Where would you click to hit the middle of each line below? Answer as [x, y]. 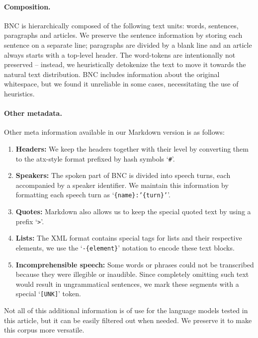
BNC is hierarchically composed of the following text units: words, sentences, [121, 25]
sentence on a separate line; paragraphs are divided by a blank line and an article [128, 44]
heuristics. [19, 93]
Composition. [27, 6]
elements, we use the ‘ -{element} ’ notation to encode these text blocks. [125, 247]
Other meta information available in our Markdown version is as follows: [114, 132]
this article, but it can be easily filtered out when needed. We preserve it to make [128, 320]
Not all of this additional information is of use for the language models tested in [126, 310]
